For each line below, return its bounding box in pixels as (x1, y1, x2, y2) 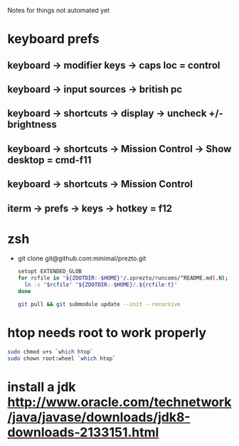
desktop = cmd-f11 (7, 154, 92, 166)
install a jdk (7, 378, 76, 395)
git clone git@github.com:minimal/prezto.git (17, 254, 147, 262)
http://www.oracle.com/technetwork (7, 394, 232, 410)
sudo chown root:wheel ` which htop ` (7, 355, 116, 362)
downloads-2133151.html (7, 424, 159, 440)
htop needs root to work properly (7, 325, 207, 341)
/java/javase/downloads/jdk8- (7, 409, 191, 425)
